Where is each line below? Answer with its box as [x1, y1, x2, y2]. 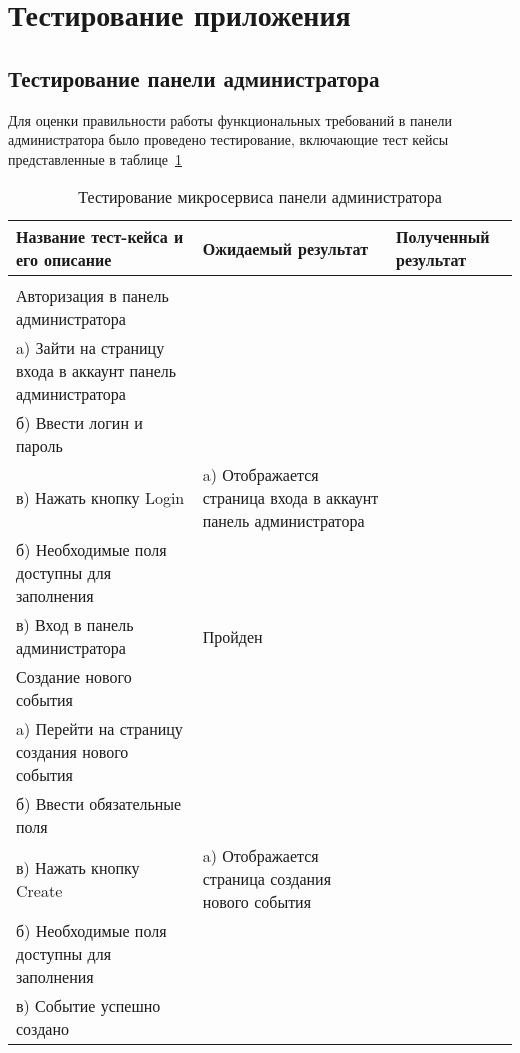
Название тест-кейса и [16, 225, 184, 249]
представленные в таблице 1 [8, 148, 182, 169]
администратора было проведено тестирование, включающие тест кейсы [8, 129, 449, 150]
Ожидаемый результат [202, 236, 369, 260]
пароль [16, 434, 63, 458]
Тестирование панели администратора [8, 62, 380, 93]
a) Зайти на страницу [16, 336, 165, 360]
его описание [16, 248, 112, 272]
